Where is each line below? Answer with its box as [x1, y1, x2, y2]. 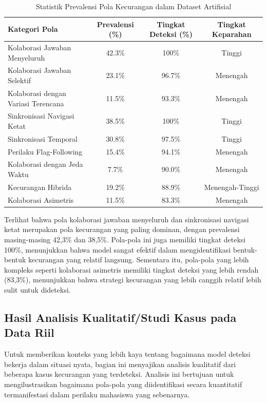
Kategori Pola [8, 24, 58, 34]
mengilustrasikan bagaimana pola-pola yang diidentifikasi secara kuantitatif [4, 378, 242, 389]
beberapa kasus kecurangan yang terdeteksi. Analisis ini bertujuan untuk [4, 369, 234, 379]
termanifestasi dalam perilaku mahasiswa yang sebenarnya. [4, 389, 190, 399]
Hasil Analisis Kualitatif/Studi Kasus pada [4, 309, 237, 325]
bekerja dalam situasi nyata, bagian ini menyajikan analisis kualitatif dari [4, 358, 236, 369]
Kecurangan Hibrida [8, 181, 72, 192]
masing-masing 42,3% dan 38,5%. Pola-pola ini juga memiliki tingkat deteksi [4, 234, 246, 245]
